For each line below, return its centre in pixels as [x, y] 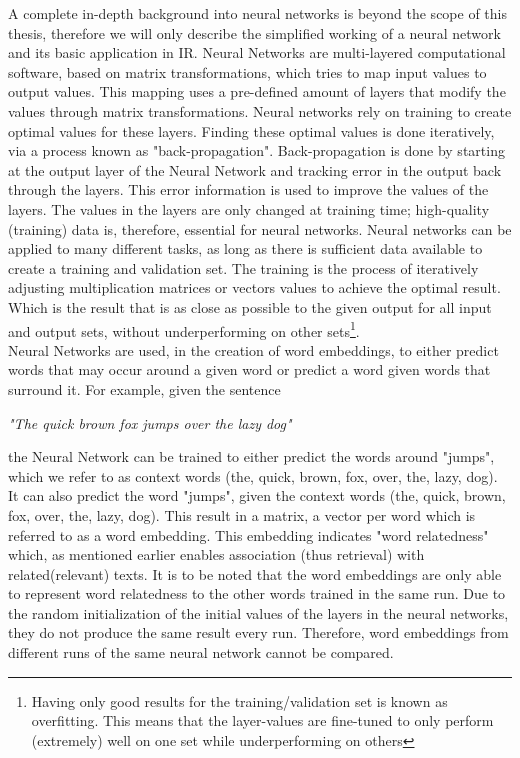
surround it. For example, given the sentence [144, 388]
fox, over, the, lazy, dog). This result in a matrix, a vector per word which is [242, 514]
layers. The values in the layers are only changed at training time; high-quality [249, 208]
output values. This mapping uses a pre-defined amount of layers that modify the [257, 91]
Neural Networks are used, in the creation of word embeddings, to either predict [253, 349]
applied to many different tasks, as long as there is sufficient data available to [245, 248]
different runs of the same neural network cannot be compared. [201, 652]
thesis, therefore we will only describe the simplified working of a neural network [254, 32]
